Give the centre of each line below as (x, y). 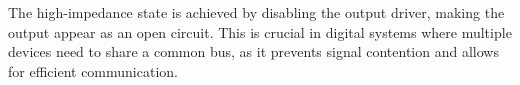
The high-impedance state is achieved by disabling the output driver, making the (256, 12)
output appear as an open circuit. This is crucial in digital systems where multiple (260, 31)
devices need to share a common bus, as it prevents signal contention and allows (253, 51)
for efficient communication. (93, 70)
